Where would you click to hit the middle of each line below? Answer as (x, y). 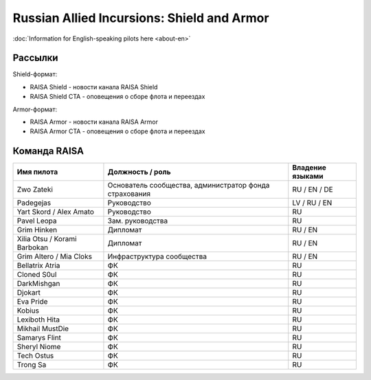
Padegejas (34, 203)
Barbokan (33, 247)
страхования (129, 194)
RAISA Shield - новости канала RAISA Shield (94, 87)
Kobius (28, 311)
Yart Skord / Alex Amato (55, 212)
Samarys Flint (39, 338)
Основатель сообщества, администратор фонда (189, 186)
